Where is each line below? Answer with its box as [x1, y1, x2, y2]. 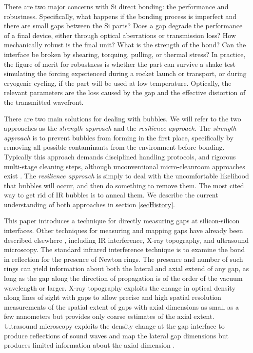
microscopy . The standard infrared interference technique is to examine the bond [4, 244, 245, 255]
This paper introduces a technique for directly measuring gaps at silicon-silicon [4, 216, 240, 226]
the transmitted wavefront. [4, 97, 84, 107]
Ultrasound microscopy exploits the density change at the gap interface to [4, 321, 225, 331]
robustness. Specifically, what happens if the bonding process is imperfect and [4, 11, 237, 21]
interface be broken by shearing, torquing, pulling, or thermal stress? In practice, [4, 49, 246, 59]
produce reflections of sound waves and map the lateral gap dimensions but [4, 330, 229, 340]
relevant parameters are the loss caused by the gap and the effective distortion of [4, 87, 246, 98]
